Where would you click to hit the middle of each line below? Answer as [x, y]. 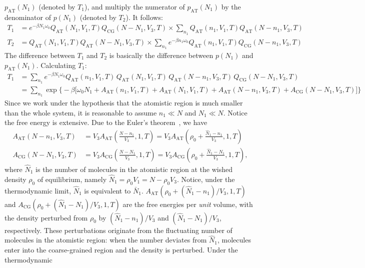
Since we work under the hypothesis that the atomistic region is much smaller [124, 102]
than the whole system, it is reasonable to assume [81, 112]
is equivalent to [107, 190]
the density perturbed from [46, 217]
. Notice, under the [206, 179]
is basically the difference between [161, 55]
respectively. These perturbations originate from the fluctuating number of [118, 230]
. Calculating [56, 65]
